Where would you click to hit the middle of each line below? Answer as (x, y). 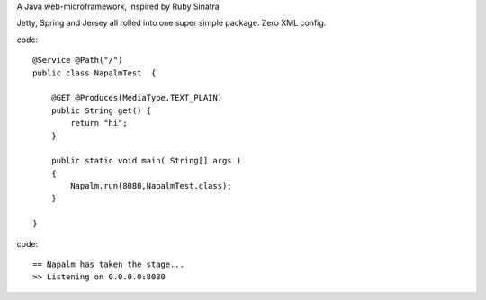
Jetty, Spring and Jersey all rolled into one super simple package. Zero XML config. (171, 23)
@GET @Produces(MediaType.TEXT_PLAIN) (137, 98)
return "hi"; (99, 123)
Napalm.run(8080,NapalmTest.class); (152, 186)
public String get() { (101, 110)
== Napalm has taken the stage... (108, 265)
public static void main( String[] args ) (146, 161)
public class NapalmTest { (94, 73)
